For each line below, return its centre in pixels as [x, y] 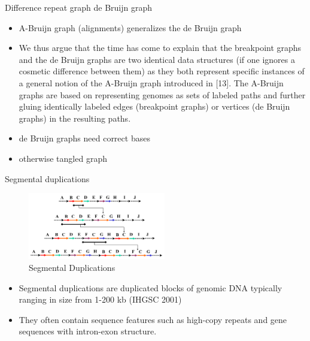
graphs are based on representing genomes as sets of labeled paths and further [162, 94]
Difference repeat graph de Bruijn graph [78, 7]
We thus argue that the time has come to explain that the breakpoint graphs [160, 48]
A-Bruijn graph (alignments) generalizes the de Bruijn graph [130, 27]
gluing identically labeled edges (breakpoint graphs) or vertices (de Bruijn [154, 106]
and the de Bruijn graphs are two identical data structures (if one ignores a [157, 59]
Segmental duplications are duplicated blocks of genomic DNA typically [151, 287]
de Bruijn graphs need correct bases [84, 138]
